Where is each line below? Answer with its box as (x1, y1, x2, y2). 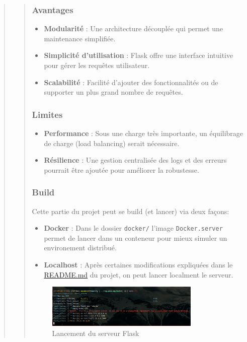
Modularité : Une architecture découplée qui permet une (44, 23, 223, 34)
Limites (32, 108, 63, 120)
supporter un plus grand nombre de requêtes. (44, 87, 183, 97)
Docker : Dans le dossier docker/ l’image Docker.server (44, 223, 223, 233)
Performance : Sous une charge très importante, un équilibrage (44, 128, 243, 138)
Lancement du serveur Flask (52, 327, 139, 338)
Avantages (32, 3, 73, 16)
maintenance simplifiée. (44, 33, 116, 43)
